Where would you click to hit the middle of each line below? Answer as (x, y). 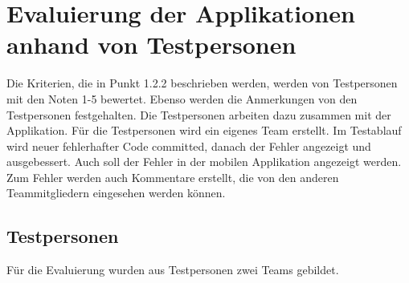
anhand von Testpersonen (151, 44)
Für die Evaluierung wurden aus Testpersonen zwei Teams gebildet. (173, 270)
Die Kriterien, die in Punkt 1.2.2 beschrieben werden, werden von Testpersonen (202, 83)
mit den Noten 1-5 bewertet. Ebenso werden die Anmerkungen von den (182, 98)
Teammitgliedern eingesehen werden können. (116, 193)
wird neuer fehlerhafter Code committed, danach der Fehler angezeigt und (189, 146)
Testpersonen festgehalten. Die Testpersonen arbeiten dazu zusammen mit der (199, 114)
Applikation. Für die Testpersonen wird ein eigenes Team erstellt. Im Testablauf (204, 130)
